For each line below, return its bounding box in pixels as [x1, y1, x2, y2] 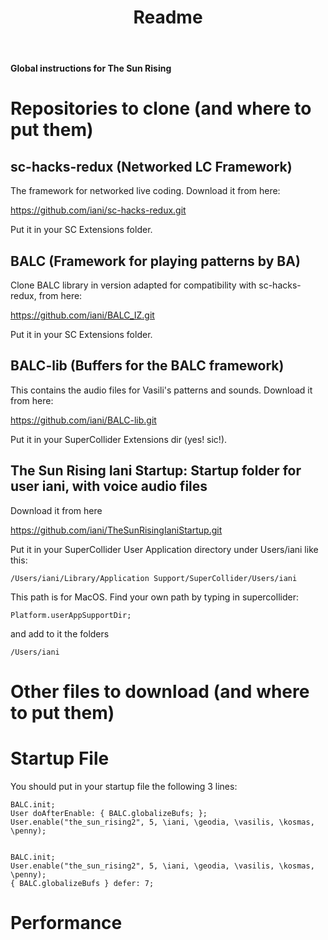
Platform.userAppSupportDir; [10, 610, 132, 620]
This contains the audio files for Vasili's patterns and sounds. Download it [10, 384, 313, 396]
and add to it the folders [10, 627, 110, 640]
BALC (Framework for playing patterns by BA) [10, 252, 301, 270]
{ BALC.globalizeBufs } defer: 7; [10, 878, 155, 888]
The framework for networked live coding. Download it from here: [10, 185, 281, 197]
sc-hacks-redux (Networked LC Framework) [10, 158, 293, 175]
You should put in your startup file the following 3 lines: [10, 780, 238, 792]
